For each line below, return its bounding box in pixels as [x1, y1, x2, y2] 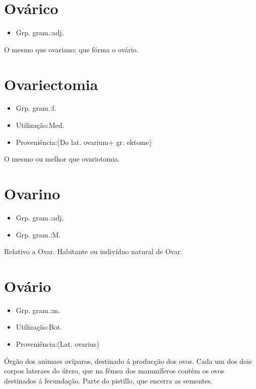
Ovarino [4, 183, 60, 203]
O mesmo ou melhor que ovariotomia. [4, 153, 120, 164]
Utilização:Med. [16, 120, 65, 130]
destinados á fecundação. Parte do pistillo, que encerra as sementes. [4, 375, 213, 385]
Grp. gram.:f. [16, 103, 56, 113]
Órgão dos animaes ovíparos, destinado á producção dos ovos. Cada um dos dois [4, 355, 252, 366]
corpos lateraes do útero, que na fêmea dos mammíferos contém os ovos [4, 365, 224, 376]
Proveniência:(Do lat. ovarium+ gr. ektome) [16, 136, 152, 147]
